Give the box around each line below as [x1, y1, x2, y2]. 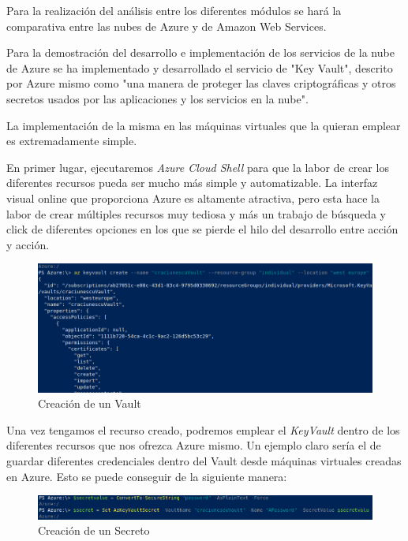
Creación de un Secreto [38, 522, 150, 539]
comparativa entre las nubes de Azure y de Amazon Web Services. [6, 17, 327, 34]
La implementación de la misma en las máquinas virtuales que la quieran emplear [6, 117, 401, 133]
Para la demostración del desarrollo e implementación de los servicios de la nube [6, 44, 395, 61]
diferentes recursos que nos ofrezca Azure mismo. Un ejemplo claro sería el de [6, 437, 381, 453]
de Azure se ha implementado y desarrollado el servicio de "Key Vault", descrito [6, 59, 393, 76]
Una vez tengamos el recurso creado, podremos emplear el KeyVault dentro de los [6, 421, 400, 438]
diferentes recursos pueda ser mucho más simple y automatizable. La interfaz [6, 174, 378, 191]
